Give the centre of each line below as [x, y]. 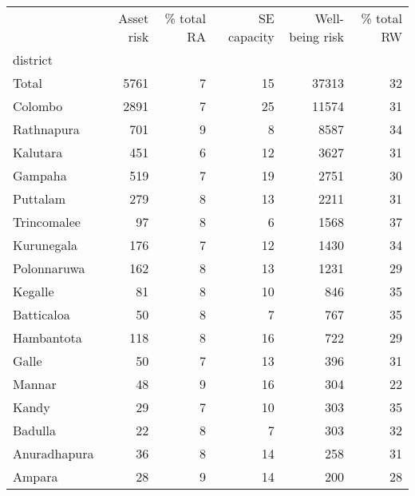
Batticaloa [41, 314]
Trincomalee [47, 222]
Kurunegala [45, 245]
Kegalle [34, 291]
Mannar [35, 384]
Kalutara [38, 152]
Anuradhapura [53, 453]
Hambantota [47, 337]
